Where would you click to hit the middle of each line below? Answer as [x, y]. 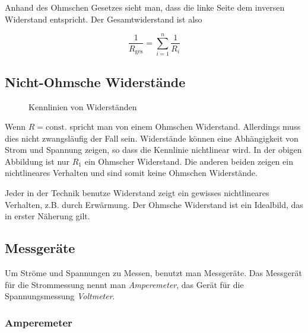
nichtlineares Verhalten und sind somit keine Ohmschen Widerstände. [131, 173]
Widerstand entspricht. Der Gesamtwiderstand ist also [104, 19]
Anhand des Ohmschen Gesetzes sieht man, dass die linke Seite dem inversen [145, 7]
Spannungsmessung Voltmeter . [60, 296]
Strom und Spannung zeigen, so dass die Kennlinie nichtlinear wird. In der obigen [153, 150]
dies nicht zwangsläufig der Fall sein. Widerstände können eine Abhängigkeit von [152, 138]
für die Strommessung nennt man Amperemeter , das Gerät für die [124, 284]
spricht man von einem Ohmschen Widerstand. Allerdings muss [185, 127]
